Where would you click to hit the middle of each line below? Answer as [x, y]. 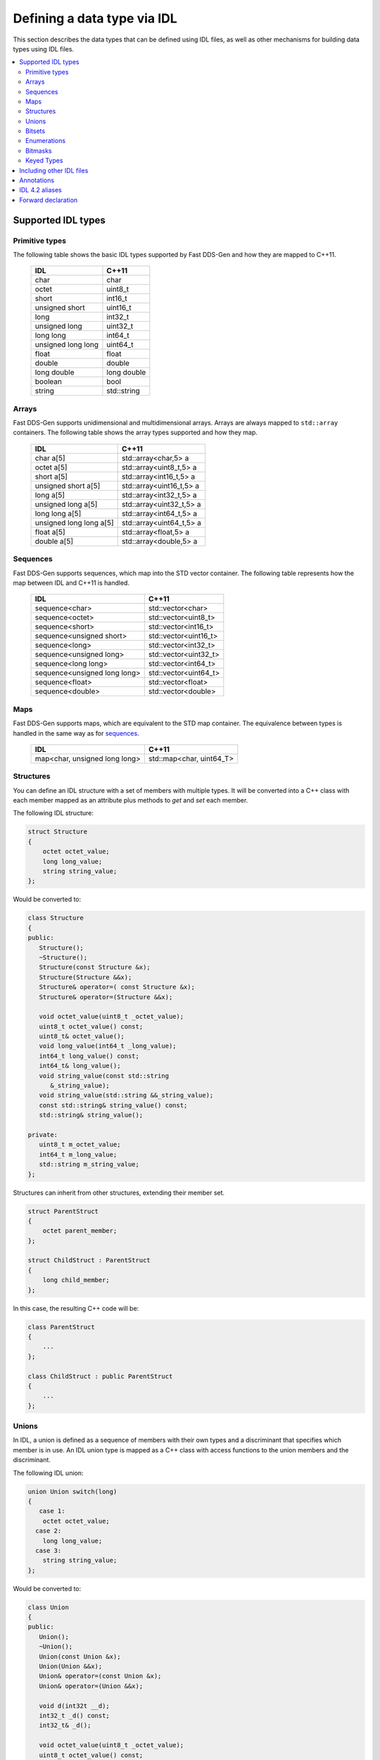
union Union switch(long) [72, 1491]
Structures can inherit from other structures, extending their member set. [119, 1193]
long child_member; [76, 1280]
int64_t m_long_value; [78, 1154]
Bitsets [36, 131]
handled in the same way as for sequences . [76, 733]
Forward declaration [49, 200]
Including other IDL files [54, 170]
